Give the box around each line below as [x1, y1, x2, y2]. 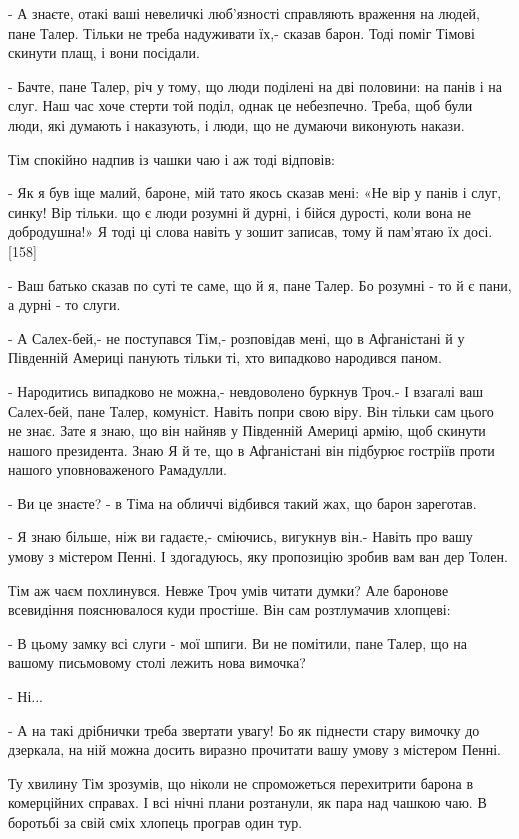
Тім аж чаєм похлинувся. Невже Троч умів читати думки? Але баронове [8, 579, 449, 600]
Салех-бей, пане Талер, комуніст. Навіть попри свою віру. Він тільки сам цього [8, 400, 494, 421]
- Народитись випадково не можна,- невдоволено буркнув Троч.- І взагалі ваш [8, 380, 483, 401]
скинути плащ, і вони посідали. [8, 42, 200, 63]
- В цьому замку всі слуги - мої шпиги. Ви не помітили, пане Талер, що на [8, 632, 467, 653]
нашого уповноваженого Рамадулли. [8, 459, 227, 480]
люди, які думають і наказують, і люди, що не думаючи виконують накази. [8, 114, 465, 135]
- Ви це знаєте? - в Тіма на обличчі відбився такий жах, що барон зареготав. [8, 492, 477, 513]
